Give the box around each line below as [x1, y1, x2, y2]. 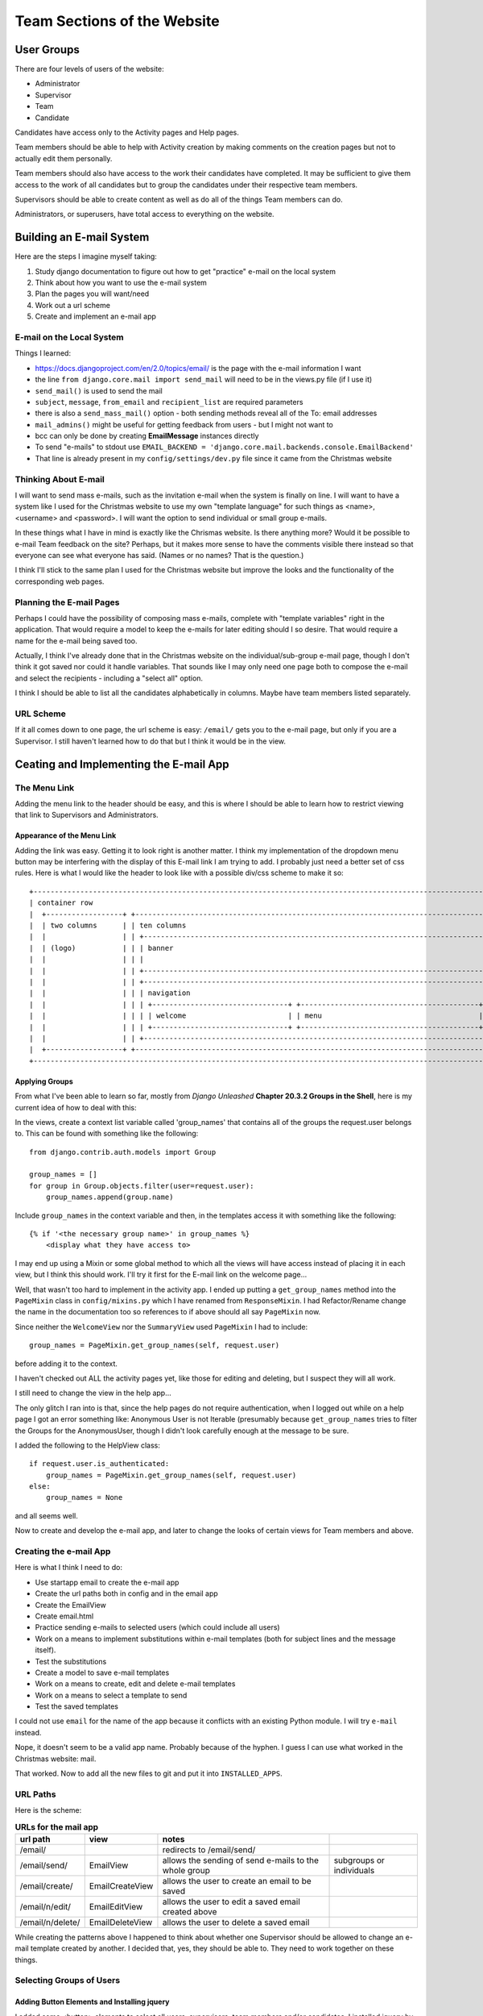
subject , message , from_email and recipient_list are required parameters [35, 397, 303, 406]
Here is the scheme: [14, 1806, 82, 1815]
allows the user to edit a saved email [162, 1896, 301, 1907]
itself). [35, 1645, 56, 1655]
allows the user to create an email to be [162, 1875, 312, 1886]
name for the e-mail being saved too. [14, 635, 138, 645]
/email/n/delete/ [19, 1916, 80, 1927]
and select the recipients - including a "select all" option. [14, 673, 204, 683]
